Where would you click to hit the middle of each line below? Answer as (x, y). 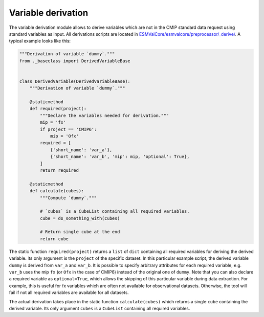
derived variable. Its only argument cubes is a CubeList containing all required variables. (99, 308)
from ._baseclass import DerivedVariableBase (75, 61)
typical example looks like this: (40, 41)
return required (59, 170)
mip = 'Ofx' (65, 136)
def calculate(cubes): (57, 191)
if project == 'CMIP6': (68, 129)
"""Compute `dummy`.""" (68, 198)
